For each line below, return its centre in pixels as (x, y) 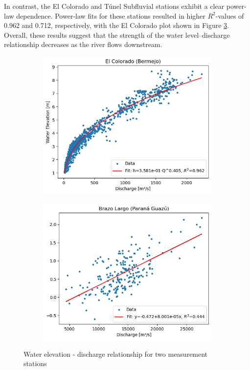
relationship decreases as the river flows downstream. (83, 44)
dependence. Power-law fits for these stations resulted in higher (111, 15)
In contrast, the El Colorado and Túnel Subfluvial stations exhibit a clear (114, 6)
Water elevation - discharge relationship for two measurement (116, 354)
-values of (230, 15)
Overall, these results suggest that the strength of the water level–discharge (117, 35)
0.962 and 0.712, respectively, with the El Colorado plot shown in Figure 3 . (116, 25)
